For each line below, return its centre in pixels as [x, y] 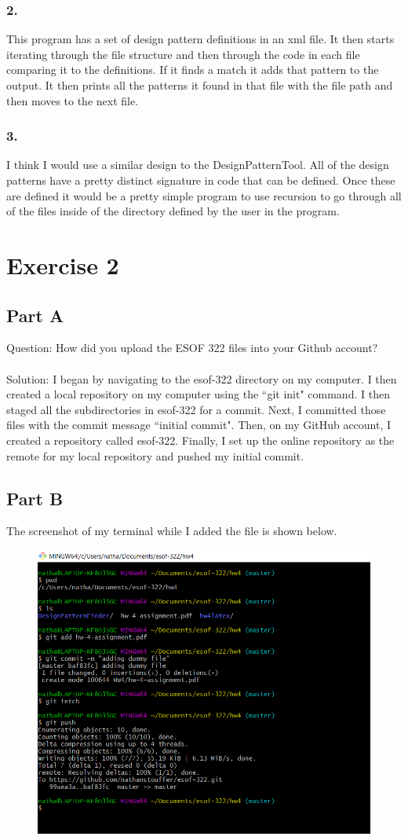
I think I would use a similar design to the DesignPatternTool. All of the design [198, 165]
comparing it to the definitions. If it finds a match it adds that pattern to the [193, 70]
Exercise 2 [63, 264]
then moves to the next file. [73, 100]
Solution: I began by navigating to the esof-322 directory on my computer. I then [202, 378]
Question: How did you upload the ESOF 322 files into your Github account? [192, 348]
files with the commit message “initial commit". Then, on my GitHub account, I [199, 425]
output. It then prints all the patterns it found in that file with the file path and [200, 85]
